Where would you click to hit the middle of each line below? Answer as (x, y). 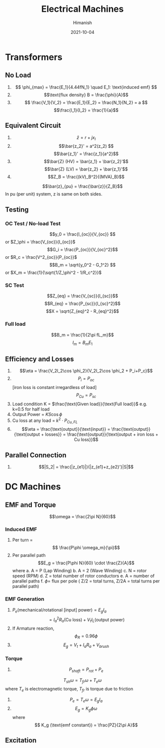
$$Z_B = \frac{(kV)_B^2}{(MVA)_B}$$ (86, 177)
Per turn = (22, 540)
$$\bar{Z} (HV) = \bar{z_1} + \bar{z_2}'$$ (86, 162)
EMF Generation (25, 599)
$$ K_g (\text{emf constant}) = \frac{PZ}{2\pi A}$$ (86, 725)
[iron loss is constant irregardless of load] (54, 388)
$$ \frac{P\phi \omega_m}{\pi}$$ (86, 548)
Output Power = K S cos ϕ (37, 414)
